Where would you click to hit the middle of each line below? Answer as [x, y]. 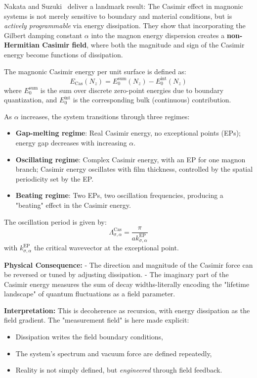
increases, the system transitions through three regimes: [105, 116]
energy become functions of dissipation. [64, 54]
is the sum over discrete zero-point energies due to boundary [132, 90]
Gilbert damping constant [43, 35]
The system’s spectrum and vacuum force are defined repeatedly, [114, 353]
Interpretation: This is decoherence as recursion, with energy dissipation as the [127, 310]
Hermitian [22, 45]
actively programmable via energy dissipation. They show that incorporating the [125, 25]
